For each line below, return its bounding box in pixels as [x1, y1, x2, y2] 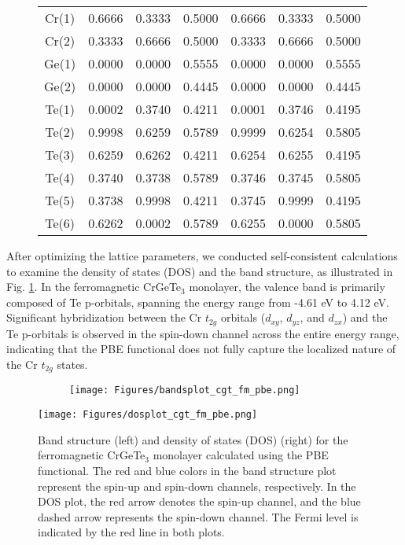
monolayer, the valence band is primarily [189, 278, 385, 295]
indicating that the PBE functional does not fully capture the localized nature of [6, 341, 396, 357]
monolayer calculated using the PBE [153, 447, 329, 463]
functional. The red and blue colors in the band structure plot [38, 462, 337, 478]
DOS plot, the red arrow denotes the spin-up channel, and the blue [38, 493, 361, 510]
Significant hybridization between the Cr [6, 309, 202, 326]
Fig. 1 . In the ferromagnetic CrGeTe [6, 278, 182, 295]
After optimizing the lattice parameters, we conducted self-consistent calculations [6, 248, 398, 263]
